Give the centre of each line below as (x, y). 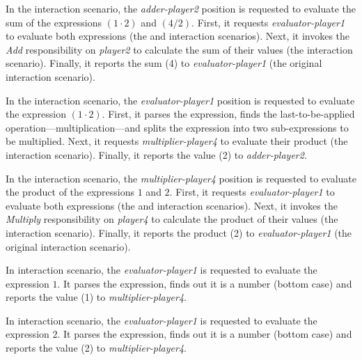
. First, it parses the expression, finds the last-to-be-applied (228, 114)
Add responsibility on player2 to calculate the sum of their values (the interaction (179, 49)
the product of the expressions (70, 192)
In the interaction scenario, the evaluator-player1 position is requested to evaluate (180, 100)
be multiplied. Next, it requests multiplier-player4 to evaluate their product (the (177, 141)
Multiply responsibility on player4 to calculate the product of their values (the (172, 219)
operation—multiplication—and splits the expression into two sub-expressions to (177, 127)
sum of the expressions (54, 22)
